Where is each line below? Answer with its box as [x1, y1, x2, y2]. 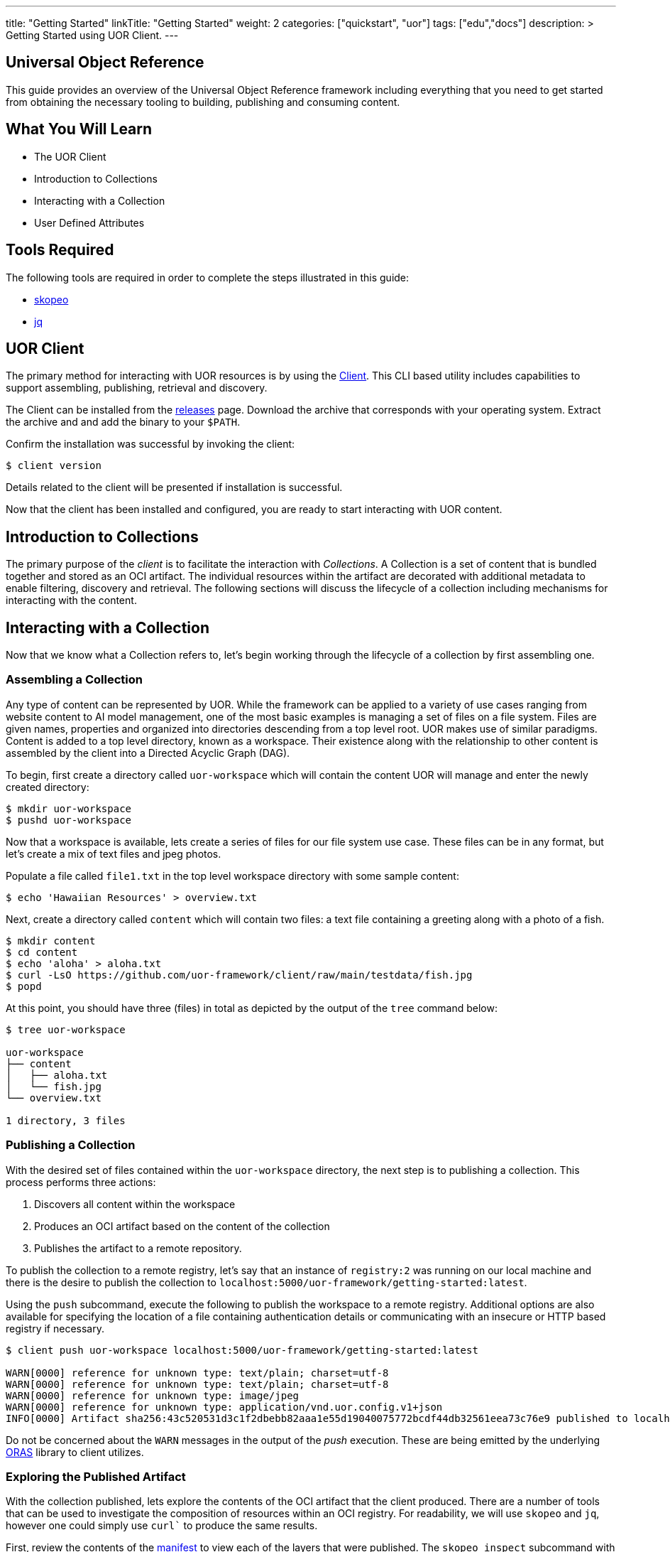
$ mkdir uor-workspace [6, 802, 132, 814]
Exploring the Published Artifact [6, 1469, 186, 1484]
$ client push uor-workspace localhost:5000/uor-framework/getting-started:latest [6, 1344, 478, 1356]
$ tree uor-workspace [6, 1023, 126, 1035]
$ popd [6, 980, 42, 992]
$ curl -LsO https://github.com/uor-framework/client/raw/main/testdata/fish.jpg [6, 969, 473, 981]
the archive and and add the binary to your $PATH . [6, 416, 241, 429]
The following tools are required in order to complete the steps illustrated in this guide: [6, 271, 410, 284]
